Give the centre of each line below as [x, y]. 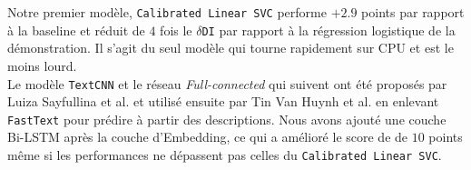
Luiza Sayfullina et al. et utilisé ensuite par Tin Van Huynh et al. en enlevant [223, 101]
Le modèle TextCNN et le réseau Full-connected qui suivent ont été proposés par [227, 83]
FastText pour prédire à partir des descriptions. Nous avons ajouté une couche [227, 119]
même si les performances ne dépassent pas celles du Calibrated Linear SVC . [225, 155]
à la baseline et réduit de [76, 30]
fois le [176, 30]
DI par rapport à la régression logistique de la [329, 30]
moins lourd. [42, 65]
